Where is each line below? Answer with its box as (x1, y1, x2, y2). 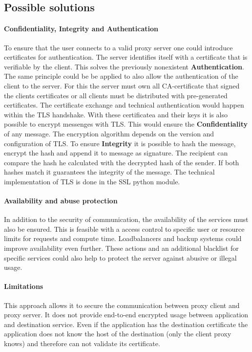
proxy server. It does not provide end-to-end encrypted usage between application (4, 309, 249, 320)
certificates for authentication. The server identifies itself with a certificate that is (4, 52, 248, 62)
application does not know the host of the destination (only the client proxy (4, 329, 231, 339)
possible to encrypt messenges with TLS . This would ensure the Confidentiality (4, 119, 248, 129)
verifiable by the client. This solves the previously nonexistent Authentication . (4, 61, 244, 71)
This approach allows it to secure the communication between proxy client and (4, 300, 240, 310)
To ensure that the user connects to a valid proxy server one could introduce (4, 42, 233, 52)
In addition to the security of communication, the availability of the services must (4, 214, 249, 224)
